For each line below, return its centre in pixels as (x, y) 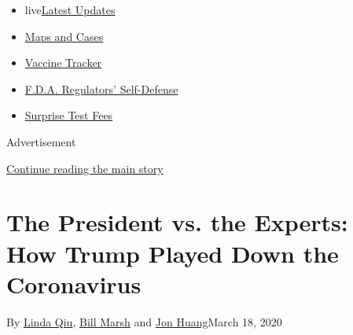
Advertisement (41, 141)
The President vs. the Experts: (177, 222)
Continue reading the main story (85, 168)
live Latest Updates (70, 9)
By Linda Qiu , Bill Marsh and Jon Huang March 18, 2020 (144, 321)
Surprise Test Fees (69, 115)
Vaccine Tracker (63, 63)
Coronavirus (74, 283)
